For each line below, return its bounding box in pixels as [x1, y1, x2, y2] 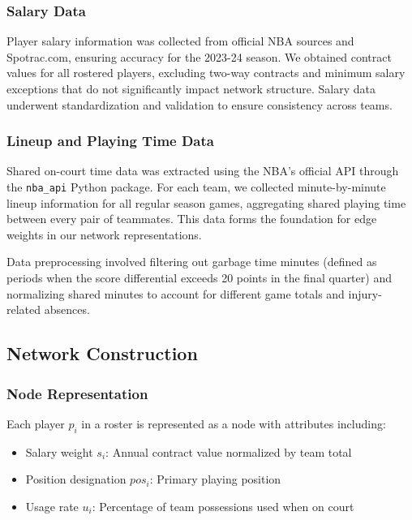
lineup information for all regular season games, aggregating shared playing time [6, 194, 406, 211]
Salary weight [25, 443, 93, 460]
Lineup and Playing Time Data [6, 131, 214, 151]
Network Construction [6, 341, 198, 366]
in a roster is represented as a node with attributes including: [81, 415, 386, 432]
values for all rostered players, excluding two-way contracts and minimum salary [6, 64, 406, 81]
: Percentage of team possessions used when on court [92, 497, 354, 514]
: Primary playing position [149, 471, 281, 488]
